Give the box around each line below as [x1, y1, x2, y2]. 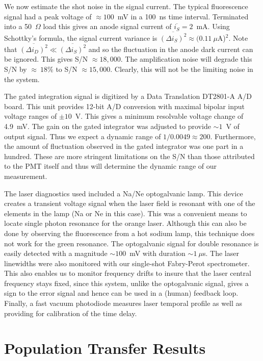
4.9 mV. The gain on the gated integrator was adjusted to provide [4, 120, 211, 131]
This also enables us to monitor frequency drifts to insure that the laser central [4, 268, 251, 278]
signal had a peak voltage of [4, 11, 92, 21]
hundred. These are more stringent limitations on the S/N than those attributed [4, 150, 255, 161]
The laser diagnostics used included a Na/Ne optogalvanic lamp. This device [4, 188, 243, 198]
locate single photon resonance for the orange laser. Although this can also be [4, 218, 247, 228]
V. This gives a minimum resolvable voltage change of [75, 111, 244, 121]
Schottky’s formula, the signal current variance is [4, 32, 157, 43]
